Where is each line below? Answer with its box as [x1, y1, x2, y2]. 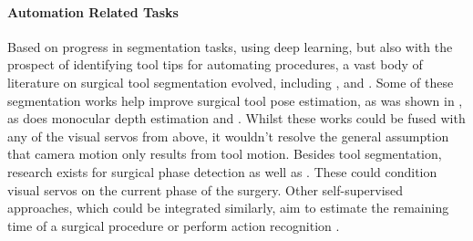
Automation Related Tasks [7, 2, 179, 21]
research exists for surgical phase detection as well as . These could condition [7, 162, 437, 181]
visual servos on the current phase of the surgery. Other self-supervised [7, 180, 404, 199]
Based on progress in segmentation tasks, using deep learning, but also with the [7, 37, 453, 56]
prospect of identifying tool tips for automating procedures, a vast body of [7, 55, 423, 74]
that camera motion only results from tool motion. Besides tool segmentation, [7, 144, 442, 163]
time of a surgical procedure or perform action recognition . [7, 215, 340, 235]
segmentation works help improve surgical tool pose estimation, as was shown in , [7, 90, 463, 110]
